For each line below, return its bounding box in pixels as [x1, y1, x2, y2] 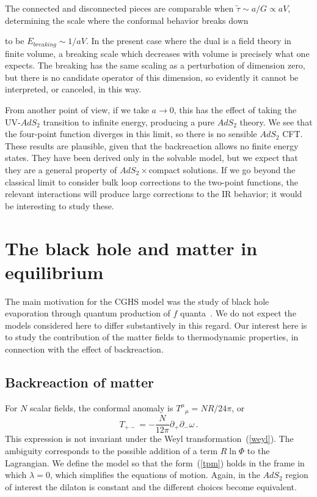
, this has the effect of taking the [173, 103, 297, 116]
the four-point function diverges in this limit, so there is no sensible [5, 127, 257, 140]
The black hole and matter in [5, 235, 258, 260]
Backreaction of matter [5, 373, 154, 392]
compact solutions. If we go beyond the [148, 163, 296, 176]
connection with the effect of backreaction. [5, 343, 164, 356]
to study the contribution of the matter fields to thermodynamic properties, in [5, 331, 299, 343]
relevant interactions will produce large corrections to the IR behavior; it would [5, 187, 302, 200]
